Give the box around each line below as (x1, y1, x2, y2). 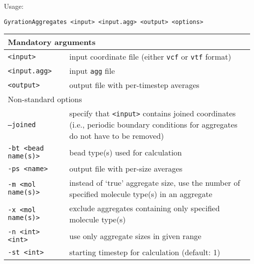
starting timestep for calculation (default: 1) (69, 246, 220, 258)
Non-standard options (8, 93, 82, 105)
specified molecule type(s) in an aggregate (69, 188, 212, 200)
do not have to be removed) (69, 130, 164, 142)
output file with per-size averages (69, 163, 183, 175)
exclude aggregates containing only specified (69, 202, 220, 214)
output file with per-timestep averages (69, 79, 200, 91)
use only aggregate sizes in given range (69, 230, 202, 242)
